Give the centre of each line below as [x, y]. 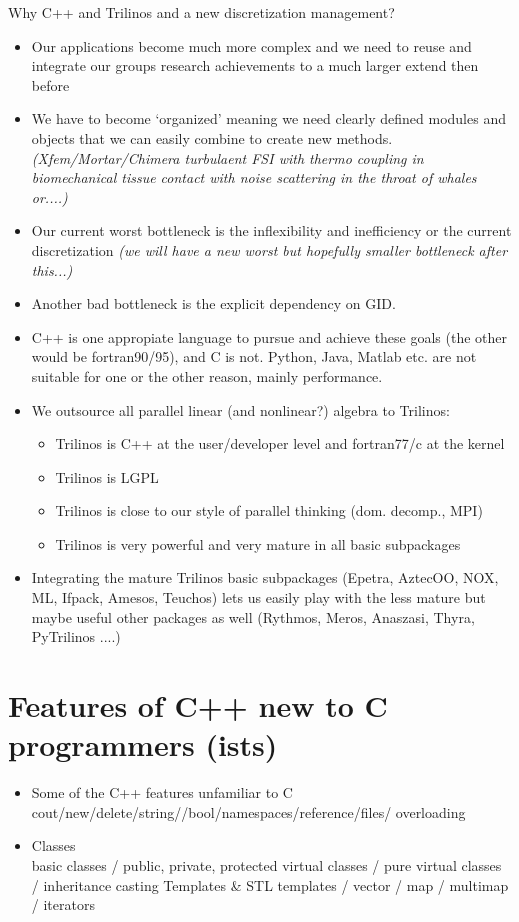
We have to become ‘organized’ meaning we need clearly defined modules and [268, 118]
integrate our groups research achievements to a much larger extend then [255, 65]
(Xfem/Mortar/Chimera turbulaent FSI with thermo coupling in [227, 157]
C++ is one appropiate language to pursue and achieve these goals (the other [269, 336]
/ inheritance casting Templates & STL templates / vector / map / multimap [270, 884]
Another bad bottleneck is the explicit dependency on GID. [213, 303]
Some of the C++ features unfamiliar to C [162, 792]
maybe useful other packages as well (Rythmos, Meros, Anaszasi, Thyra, [253, 616]
